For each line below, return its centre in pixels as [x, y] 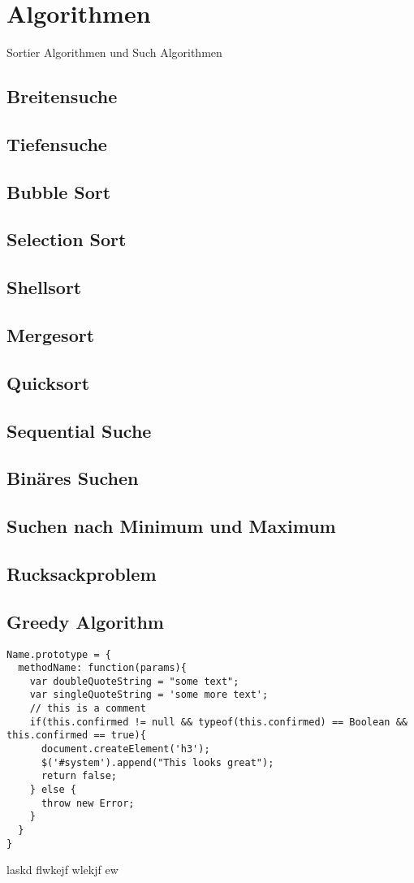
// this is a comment [88, 709]
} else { [53, 790]
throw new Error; [88, 803]
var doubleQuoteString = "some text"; [134, 681]
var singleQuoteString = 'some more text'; [149, 695]
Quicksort [48, 382]
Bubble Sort [59, 191]
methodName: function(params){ [102, 668]
